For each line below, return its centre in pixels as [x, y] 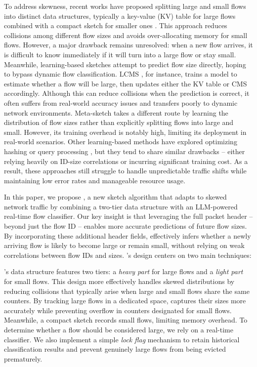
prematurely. [23, 358]
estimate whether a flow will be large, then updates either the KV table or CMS [126, 83]
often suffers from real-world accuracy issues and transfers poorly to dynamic [121, 102]
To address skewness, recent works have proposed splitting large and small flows [125, 6]
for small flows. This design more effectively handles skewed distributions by [119, 281]
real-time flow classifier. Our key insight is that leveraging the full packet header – [128, 216]
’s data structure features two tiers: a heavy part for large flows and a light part [124, 271]
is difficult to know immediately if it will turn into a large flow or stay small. [120, 54]
